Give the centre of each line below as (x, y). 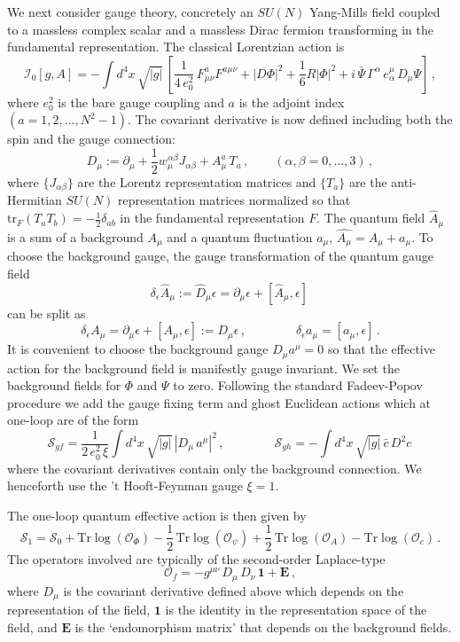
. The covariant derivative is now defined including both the (290, 119)
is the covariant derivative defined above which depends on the (234, 590)
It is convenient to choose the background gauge (138, 349)
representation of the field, (79, 610)
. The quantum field (371, 218)
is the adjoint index (292, 102)
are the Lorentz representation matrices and (197, 182)
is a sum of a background (75, 236)
